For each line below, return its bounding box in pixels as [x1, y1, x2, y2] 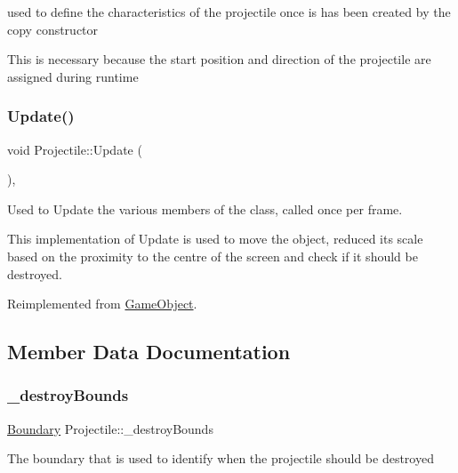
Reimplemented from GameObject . [7, 294, 197, 313]
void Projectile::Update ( [7, 140, 142, 158]
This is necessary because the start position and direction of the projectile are [7, 50, 431, 68]
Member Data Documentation [7, 338, 291, 365]
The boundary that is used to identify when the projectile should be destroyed [7, 449, 434, 468]
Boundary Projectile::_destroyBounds [7, 419, 213, 437]
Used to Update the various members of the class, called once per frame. [7, 199, 403, 218]
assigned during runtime [7, 67, 139, 85]
